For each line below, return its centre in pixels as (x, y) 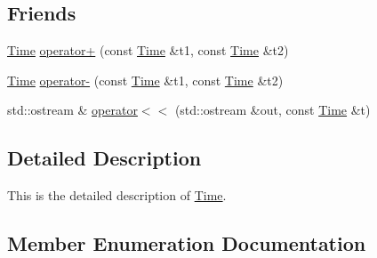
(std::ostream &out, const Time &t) (273, 110)
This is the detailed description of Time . (117, 195)
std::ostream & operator (72, 110)
